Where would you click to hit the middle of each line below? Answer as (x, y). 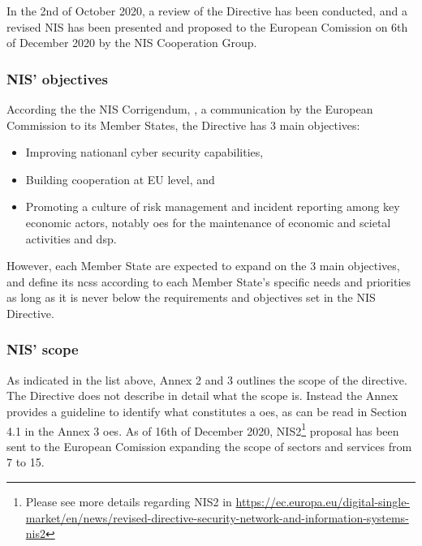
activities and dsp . (71, 238)
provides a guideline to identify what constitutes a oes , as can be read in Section (207, 411)
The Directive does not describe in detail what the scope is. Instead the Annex (202, 396)
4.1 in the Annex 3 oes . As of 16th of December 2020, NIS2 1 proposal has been (203, 429)
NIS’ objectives (57, 78)
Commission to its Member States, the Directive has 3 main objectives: (183, 125)
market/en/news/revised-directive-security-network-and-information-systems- (217, 517)
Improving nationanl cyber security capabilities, (144, 152)
